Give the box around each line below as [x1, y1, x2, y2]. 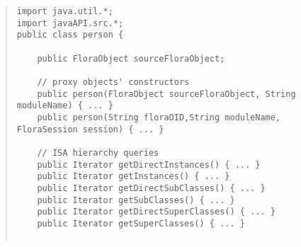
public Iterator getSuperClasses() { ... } [37, 218, 245, 229]
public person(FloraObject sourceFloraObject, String [37, 88, 296, 99]
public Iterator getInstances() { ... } [37, 171, 230, 182]
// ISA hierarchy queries [37, 147, 159, 158]
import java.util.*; [16, 6, 113, 16]
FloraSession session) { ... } [16, 124, 164, 134]
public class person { [16, 30, 124, 40]
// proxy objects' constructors [37, 76, 190, 87]
